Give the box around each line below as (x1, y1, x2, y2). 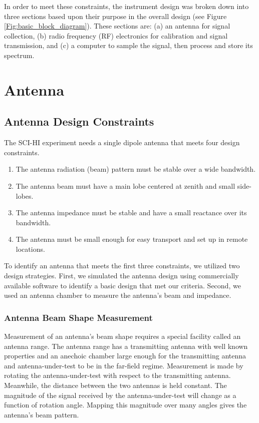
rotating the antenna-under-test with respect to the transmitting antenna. (4, 370, 231, 380)
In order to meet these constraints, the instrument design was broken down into (4, 1, 249, 11)
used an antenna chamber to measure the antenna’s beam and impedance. (4, 290, 231, 300)
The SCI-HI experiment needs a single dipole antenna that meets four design (4, 137, 240, 148)
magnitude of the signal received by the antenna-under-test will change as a (4, 389, 236, 400)
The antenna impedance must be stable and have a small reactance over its (16, 207, 247, 218)
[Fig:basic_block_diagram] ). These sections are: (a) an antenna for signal (4, 21, 230, 31)
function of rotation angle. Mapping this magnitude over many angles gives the (4, 399, 247, 410)
